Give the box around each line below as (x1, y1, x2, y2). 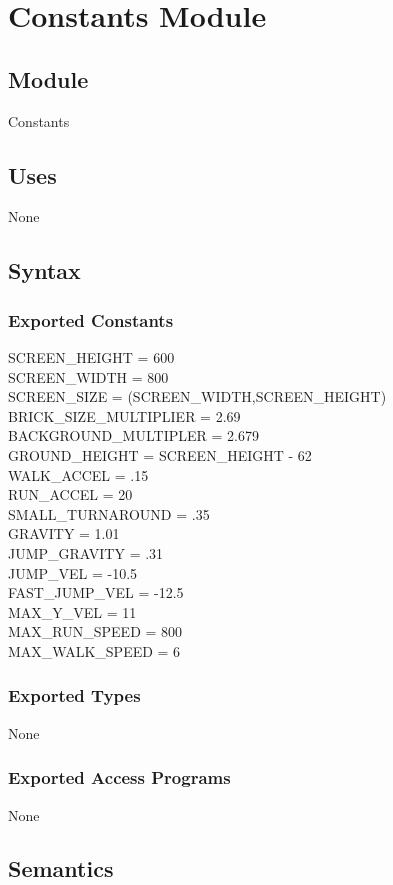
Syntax (8, 255, 81, 286)
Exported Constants (8, 307, 174, 332)
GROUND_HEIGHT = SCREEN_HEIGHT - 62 (8, 444, 312, 465)
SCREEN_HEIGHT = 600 (8, 346, 175, 367)
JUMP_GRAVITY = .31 (8, 542, 164, 563)
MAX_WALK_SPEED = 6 (8, 640, 181, 661)
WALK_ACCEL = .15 (8, 464, 149, 485)
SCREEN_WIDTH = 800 (8, 366, 169, 387)
